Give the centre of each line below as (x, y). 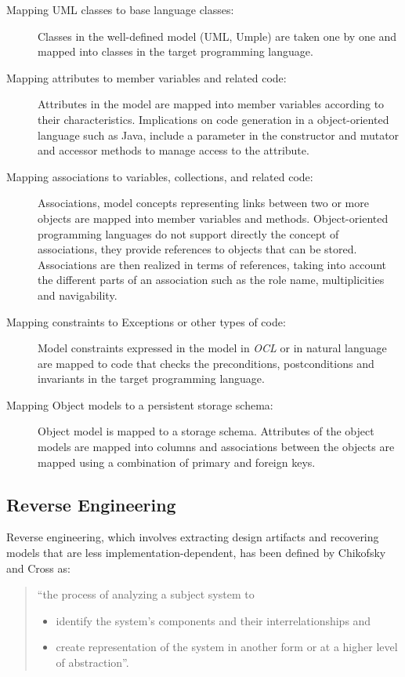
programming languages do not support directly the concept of (188, 233)
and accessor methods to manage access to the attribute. (174, 150)
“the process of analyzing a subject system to (146, 594)
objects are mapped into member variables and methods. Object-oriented (213, 218)
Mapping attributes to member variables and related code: (146, 77)
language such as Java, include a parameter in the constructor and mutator (219, 135)
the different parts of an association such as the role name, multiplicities (211, 280)
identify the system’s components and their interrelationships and (213, 620)
